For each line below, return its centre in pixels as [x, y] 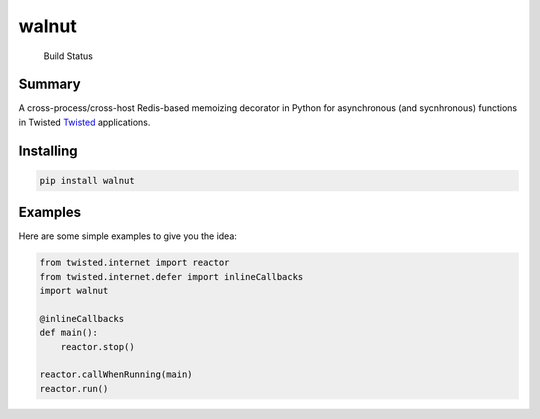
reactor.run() [74, 388]
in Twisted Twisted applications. [84, 122]
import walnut [74, 291]
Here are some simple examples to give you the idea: [127, 236]
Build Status [68, 56]
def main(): [69, 333]
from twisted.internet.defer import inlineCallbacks [171, 276]
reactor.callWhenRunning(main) [116, 374]
